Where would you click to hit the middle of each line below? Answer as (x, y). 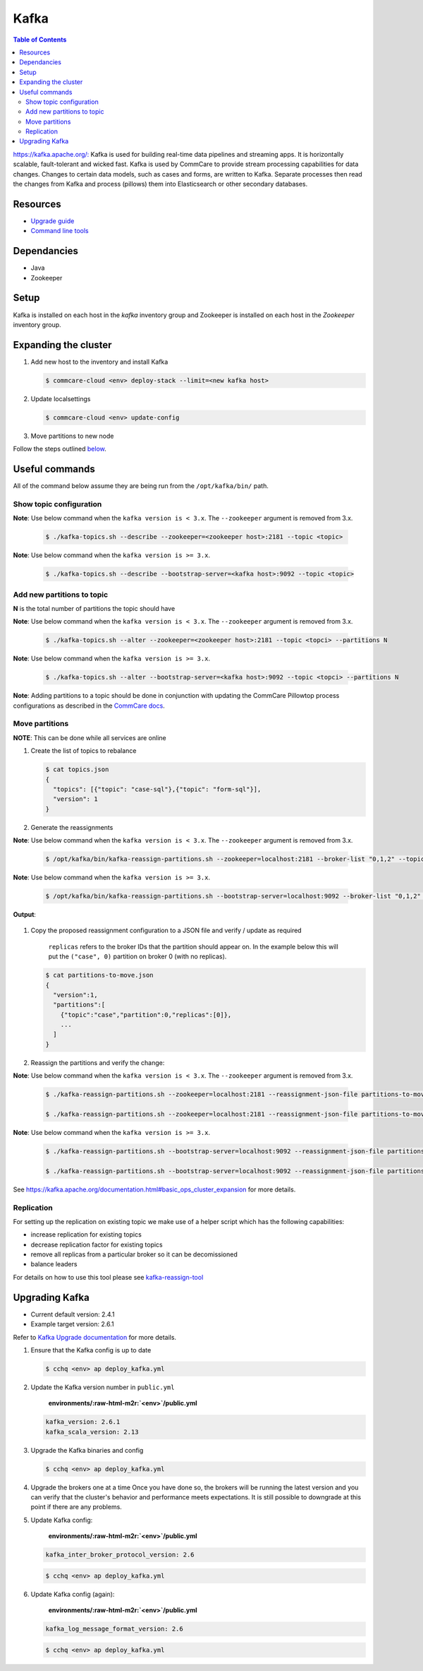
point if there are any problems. (76, 1507)
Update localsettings (61, 398)
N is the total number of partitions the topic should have (94, 608)
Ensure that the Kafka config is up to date (91, 1350)
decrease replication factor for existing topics (97, 1244)
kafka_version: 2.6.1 (83, 1422)
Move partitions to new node (72, 436)
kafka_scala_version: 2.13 (92, 1432)
